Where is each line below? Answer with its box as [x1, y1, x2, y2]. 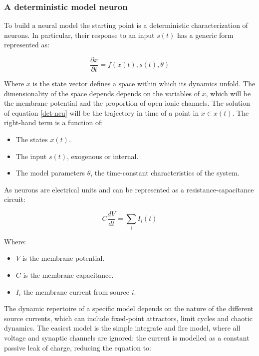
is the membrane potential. [22, 253, 105, 263]
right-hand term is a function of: [4, 117, 103, 128]
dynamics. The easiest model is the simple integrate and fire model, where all [4, 323, 241, 333]
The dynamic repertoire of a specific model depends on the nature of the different [4, 303, 254, 314]
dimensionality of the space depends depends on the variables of [4, 88, 200, 98]
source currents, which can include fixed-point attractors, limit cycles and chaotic [4, 313, 253, 323]
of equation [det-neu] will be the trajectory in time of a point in [4, 107, 199, 118]
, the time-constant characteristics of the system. [90, 168, 240, 178]
